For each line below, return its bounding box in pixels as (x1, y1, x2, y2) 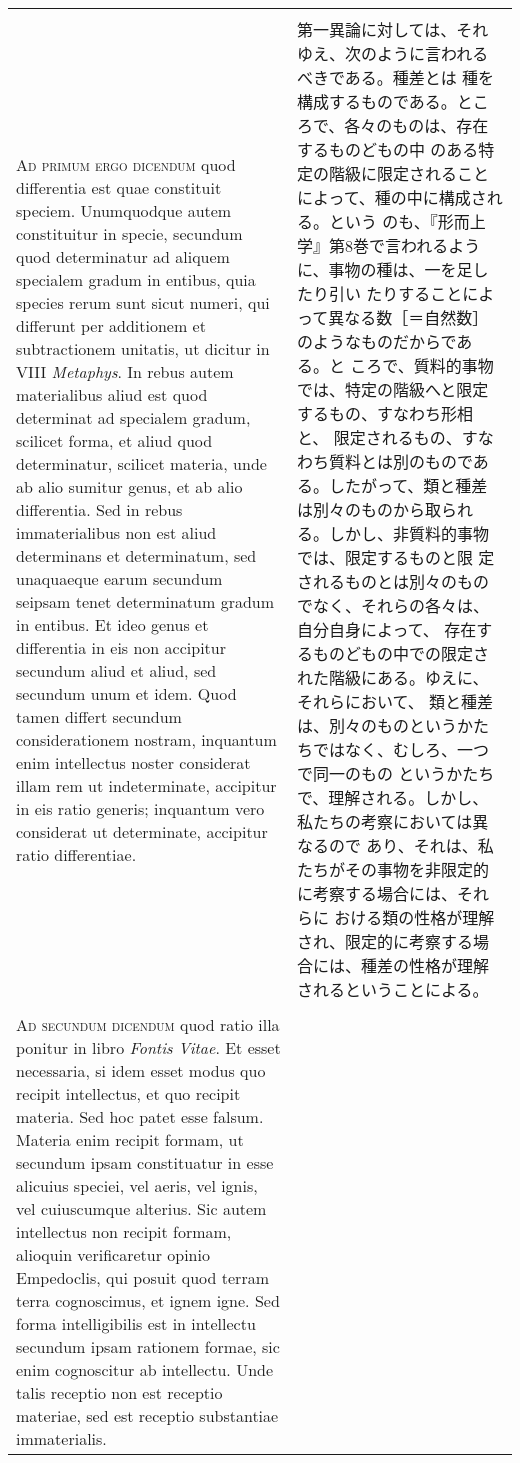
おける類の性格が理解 (334, 906, 495, 929)
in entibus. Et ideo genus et (16, 612, 209, 636)
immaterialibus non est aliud (16, 520, 217, 544)
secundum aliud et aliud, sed (16, 658, 217, 682)
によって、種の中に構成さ (296, 186, 487, 209)
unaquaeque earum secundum (16, 566, 223, 590)
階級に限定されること (328, 162, 489, 185)
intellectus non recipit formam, (16, 1220, 232, 1243)
